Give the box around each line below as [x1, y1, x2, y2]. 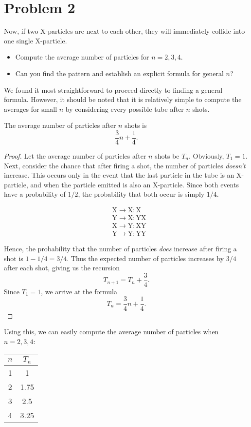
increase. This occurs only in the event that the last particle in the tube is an [4, 170, 234, 180]
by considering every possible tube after [65, 103, 184, 114]
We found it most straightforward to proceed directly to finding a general [4, 84, 223, 95]
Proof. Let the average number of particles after [4, 150, 146, 161]
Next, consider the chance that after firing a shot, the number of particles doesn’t [4, 160, 246, 170]
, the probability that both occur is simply [78, 189, 205, 199]
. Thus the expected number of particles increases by [67, 253, 224, 263]
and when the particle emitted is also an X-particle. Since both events [30, 179, 239, 189]
